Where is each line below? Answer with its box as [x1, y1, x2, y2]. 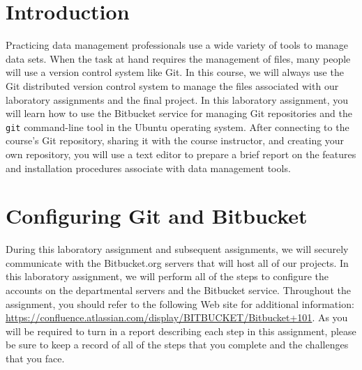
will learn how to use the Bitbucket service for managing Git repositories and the [6, 106, 352, 121]
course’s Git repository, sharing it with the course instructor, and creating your [6, 133, 345, 148]
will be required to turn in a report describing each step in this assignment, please [6, 323, 356, 338]
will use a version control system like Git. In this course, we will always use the [6, 65, 344, 79]
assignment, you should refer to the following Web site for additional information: [6, 296, 354, 311]
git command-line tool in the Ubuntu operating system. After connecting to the [6, 119, 349, 134]
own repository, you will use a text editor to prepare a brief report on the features [6, 146, 356, 161]
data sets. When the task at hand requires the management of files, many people [6, 51, 351, 65]
